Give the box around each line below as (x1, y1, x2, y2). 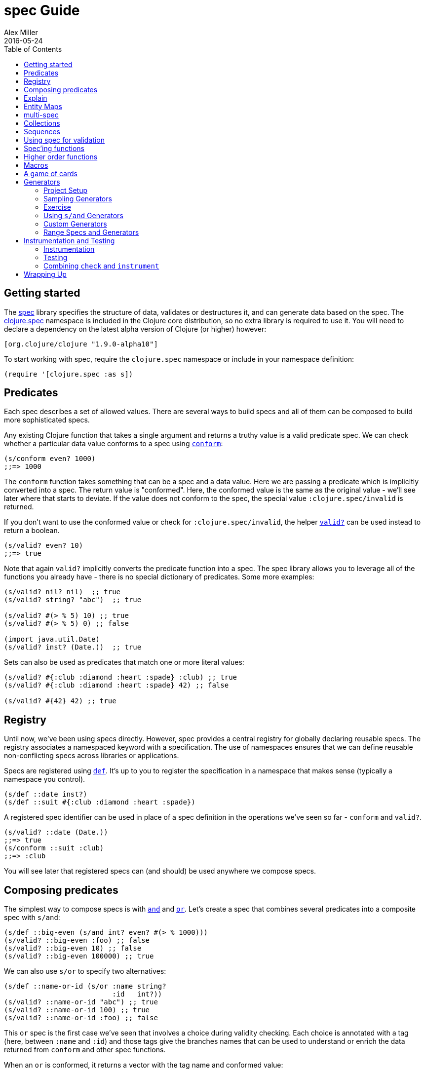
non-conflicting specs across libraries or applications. (4, 751, 179, 760)
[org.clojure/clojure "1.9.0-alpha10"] (4, 340, 158, 348)
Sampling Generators (43, 194, 112, 203)
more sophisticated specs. (4, 416, 90, 424)
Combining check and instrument (43, 261, 159, 270)
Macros (24, 160, 48, 169)
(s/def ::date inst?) (4, 790, 87, 799)
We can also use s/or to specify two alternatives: (4, 967, 166, 976)
